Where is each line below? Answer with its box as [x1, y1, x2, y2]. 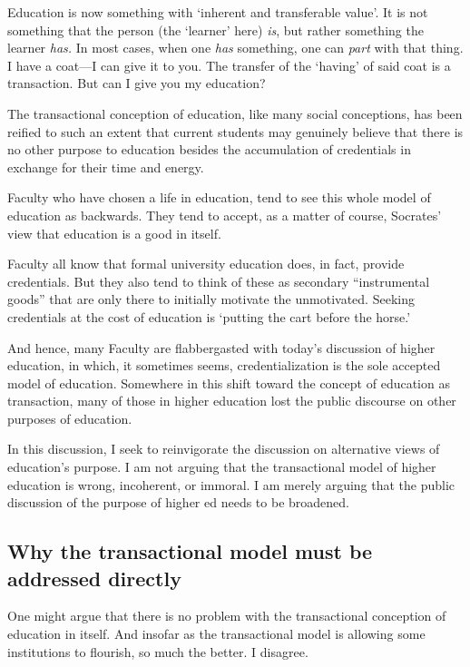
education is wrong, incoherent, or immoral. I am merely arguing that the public [7, 475, 455, 494]
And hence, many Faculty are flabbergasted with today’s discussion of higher [7, 338, 436, 357]
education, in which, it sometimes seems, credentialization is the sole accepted [7, 356, 441, 375]
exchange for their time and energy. [7, 157, 204, 176]
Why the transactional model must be [7, 537, 373, 565]
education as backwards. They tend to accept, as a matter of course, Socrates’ [7, 205, 442, 224]
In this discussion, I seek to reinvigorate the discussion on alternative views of [7, 439, 440, 458]
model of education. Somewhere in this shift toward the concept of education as [7, 373, 450, 392]
